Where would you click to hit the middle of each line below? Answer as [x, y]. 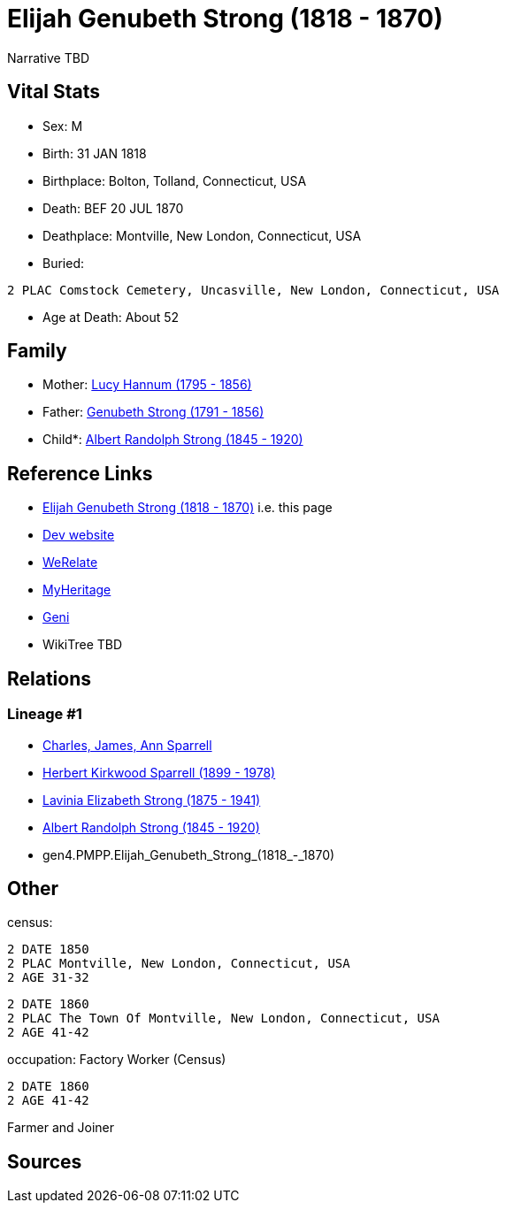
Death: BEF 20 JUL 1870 [113, 208]
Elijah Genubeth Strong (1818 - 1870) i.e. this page [188, 508]
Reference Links [80, 473]
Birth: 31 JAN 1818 [95, 153]
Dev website [79, 535]
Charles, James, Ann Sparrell [127, 745]
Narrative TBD [48, 57]
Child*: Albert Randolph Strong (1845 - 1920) [173, 440]
